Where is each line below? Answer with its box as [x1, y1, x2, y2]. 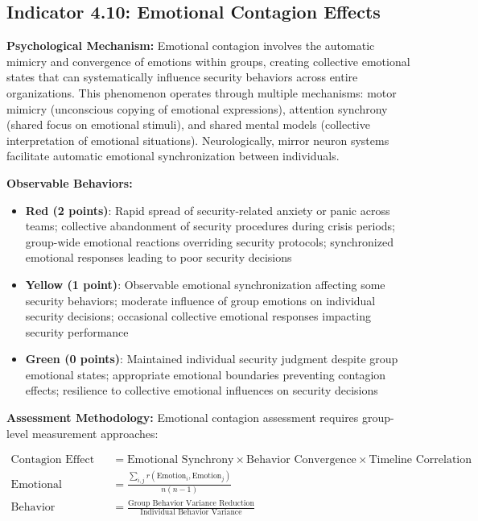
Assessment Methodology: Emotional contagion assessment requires [6, 409, 359, 426]
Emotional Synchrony [127, 454, 234, 466]
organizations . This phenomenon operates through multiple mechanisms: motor [6, 84, 397, 101]
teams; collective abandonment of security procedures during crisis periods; [25, 217, 395, 234]
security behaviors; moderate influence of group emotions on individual [25, 292, 376, 308]
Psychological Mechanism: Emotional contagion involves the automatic [6, 37, 375, 54]
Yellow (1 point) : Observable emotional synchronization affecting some [25, 275, 385, 292]
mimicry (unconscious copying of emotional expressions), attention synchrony [6, 100, 388, 117]
